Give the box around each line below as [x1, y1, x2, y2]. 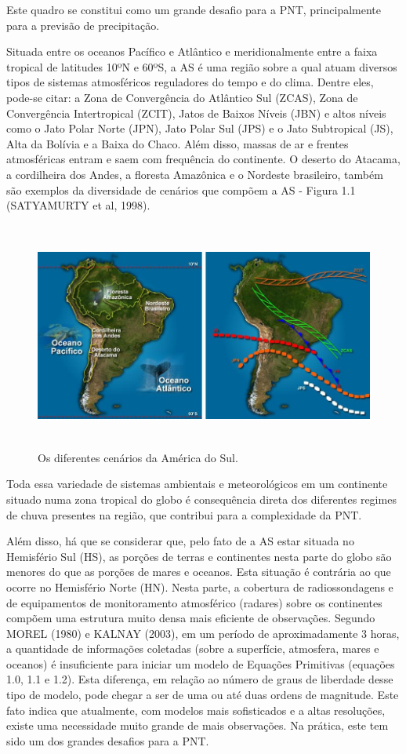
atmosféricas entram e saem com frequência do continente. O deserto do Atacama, [6, 151, 401, 167]
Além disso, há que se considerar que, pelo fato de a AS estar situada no [6, 533, 354, 549]
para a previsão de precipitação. [6, 16, 160, 33]
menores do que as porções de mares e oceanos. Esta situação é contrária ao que [6, 563, 391, 580]
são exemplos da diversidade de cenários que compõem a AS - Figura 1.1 [6, 181, 356, 198]
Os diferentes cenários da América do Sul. [38, 449, 238, 465]
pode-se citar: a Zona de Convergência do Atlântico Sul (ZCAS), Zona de [6, 89, 358, 105]
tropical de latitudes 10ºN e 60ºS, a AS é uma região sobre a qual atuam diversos [6, 58, 397, 75]
